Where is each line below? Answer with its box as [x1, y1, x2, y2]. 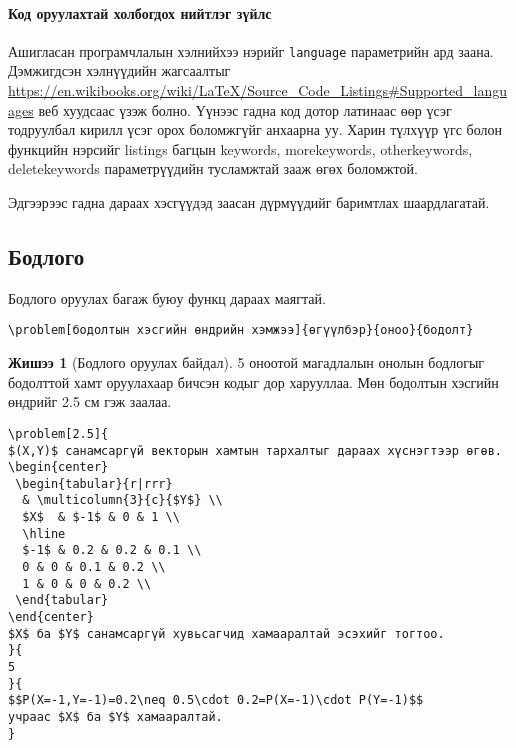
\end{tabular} [15, 593, 109, 608]
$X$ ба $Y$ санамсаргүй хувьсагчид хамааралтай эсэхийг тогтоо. [8, 626, 445, 641]
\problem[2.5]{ [8, 426, 109, 441]
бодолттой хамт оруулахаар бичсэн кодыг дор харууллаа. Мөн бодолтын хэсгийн [8, 371, 499, 392]
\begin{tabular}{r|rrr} [15, 476, 173, 491]
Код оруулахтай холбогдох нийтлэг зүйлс [8, 2, 272, 23]
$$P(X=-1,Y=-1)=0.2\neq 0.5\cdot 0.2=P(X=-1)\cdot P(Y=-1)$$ [8, 693, 424, 708]
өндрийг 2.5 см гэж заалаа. [8, 391, 172, 412]
